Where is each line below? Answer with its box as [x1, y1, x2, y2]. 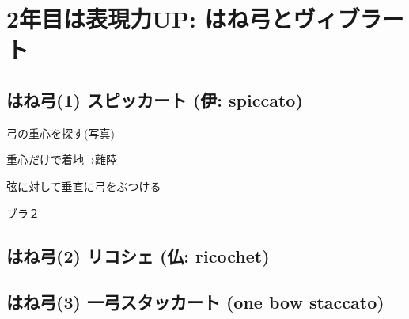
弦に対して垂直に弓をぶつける [6, 177, 161, 194]
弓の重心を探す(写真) [6, 124, 115, 141]
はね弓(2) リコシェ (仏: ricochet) [6, 243, 270, 268]
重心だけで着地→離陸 [6, 151, 117, 168]
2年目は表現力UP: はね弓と [6, 2, 293, 35]
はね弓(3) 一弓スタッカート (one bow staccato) [6, 290, 384, 314]
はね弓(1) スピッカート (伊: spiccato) [6, 87, 303, 112]
